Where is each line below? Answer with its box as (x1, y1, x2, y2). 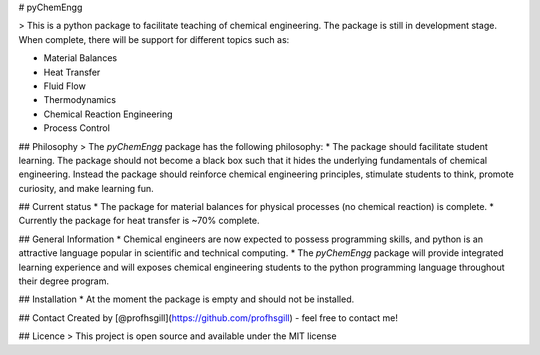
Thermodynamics (43, 94, 117, 106)
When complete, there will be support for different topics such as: (18, 33, 290, 45)
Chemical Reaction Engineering (43, 108, 174, 120)
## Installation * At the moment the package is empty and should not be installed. (18, 293, 355, 305)
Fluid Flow (43, 80, 87, 92)
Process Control (43, 122, 110, 134)
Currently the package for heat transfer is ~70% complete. (18, 215, 260, 227)
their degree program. (18, 275, 110, 287)
